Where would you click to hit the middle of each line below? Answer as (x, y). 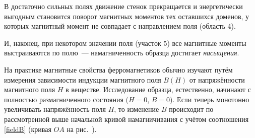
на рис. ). (82, 129)
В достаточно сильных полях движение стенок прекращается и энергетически (123, 6)
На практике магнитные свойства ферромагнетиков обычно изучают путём (118, 69)
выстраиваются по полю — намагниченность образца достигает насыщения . (122, 53)
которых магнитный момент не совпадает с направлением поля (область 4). (120, 26)
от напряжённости (217, 79)
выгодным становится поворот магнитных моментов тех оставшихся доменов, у (127, 16)
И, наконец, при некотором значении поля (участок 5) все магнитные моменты (125, 43)
